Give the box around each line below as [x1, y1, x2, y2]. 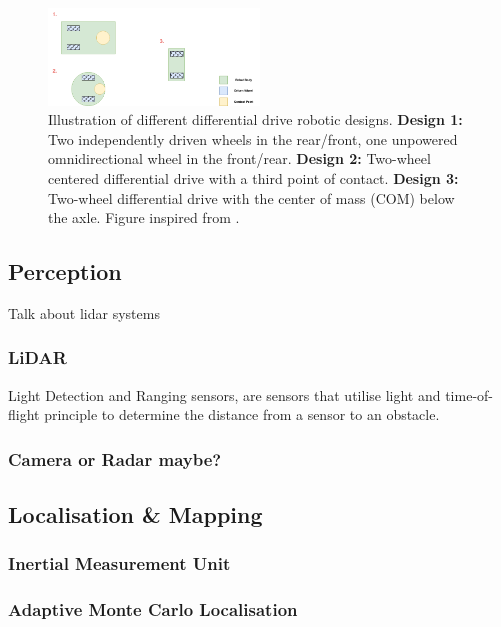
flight [8, 404, 40, 425]
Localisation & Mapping [8, 499, 263, 530]
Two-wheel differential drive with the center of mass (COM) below [48, 187, 455, 208]
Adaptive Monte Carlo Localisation [8, 597, 298, 622]
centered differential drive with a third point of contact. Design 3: [48, 167, 459, 188]
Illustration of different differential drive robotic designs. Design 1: [48, 109, 463, 130]
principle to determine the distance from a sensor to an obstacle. [44, 404, 440, 425]
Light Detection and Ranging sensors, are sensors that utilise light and [8, 384, 441, 405]
